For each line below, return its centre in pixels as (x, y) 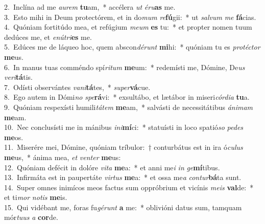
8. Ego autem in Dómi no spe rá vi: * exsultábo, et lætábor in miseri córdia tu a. (127, 97)
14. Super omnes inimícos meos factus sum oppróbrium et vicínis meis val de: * (129, 187)
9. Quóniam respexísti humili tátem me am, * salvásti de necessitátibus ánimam (129, 107)
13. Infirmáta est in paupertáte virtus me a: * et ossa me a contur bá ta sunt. (123, 177)
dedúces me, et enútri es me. (48, 37)
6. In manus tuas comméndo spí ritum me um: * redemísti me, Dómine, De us (125, 67)
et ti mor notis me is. (36, 197)
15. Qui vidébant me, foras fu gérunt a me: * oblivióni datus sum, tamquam (123, 207)
